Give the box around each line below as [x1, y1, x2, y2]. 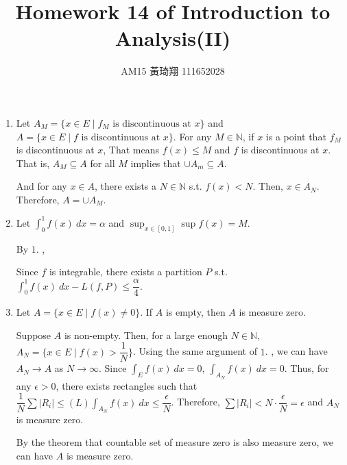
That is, [16, 155, 50, 170]
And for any [16, 179, 67, 193]
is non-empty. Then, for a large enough [64, 327, 228, 342]
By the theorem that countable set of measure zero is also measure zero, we [16, 435, 334, 449]
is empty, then [165, 305, 226, 319]
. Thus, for [284, 361, 329, 375]
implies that [130, 155, 181, 170]
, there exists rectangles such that [56, 378, 198, 392]
